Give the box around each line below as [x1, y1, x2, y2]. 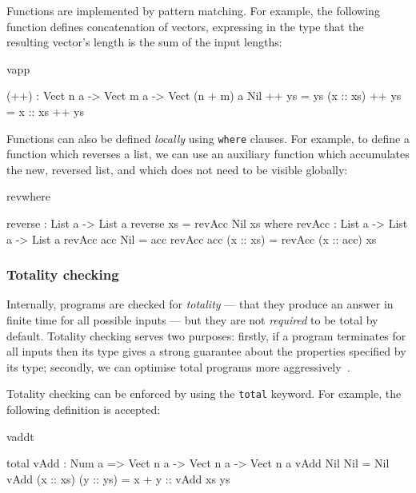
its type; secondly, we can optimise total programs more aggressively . [6, 358, 350, 375]
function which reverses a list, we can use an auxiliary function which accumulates [6, 145, 410, 162]
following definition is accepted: [6, 401, 161, 418]
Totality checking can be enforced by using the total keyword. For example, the [6, 385, 402, 402]
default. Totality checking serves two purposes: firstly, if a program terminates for [6, 327, 406, 344]
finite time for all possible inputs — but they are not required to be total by [6, 312, 378, 328]
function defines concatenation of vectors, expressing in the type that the [6, 18, 364, 34]
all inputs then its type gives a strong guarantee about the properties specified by [6, 343, 406, 360]
